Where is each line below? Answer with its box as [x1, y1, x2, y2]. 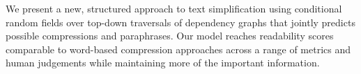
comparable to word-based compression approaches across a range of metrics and [6, 41, 351, 56]
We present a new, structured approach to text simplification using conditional [6, 1, 342, 15]
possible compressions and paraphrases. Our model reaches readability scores [6, 28, 334, 43]
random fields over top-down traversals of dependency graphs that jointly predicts [6, 15, 355, 29]
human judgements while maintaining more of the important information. [6, 55, 320, 70]
